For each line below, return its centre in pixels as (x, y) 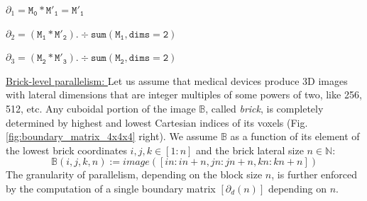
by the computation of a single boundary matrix (111, 188)
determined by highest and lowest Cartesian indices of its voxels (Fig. (157, 122)
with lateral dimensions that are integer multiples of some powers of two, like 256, (184, 94)
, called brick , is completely (264, 108)
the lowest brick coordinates (66, 150)
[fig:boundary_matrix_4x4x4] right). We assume (112, 136)
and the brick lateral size (250, 150)
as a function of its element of (295, 136)
